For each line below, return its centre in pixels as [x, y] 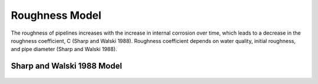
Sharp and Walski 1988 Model [67, 66]
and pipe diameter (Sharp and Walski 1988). [64, 49]
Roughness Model [56, 15]
